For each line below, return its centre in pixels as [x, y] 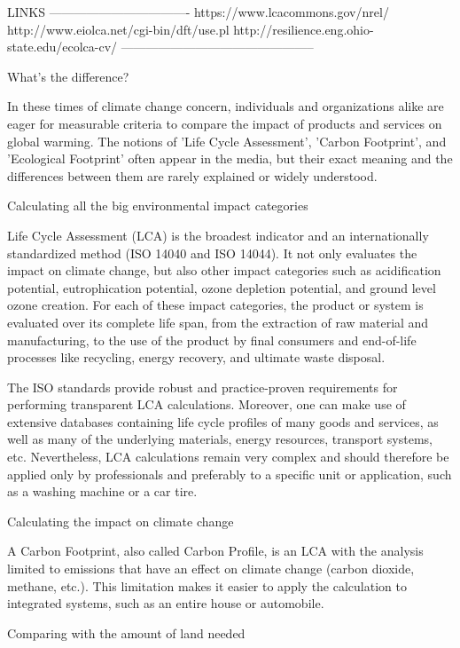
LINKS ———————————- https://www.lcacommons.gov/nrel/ [198, 12]
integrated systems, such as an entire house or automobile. [166, 603]
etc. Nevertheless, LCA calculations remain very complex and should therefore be [228, 457]
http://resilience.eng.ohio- [304, 29]
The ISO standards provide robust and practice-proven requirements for [203, 387]
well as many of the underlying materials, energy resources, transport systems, [220, 439]
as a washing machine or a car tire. [102, 491]
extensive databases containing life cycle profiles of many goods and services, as [223, 421]
